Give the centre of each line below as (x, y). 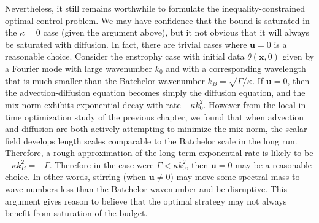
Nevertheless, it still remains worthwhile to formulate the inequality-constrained (155, 8)
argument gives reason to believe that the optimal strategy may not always (146, 201)
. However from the (239, 104)
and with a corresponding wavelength (236, 68)
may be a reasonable (274, 164)
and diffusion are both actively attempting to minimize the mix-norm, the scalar (156, 129)
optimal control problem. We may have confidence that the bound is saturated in (157, 20)
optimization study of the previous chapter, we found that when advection (164, 116)
